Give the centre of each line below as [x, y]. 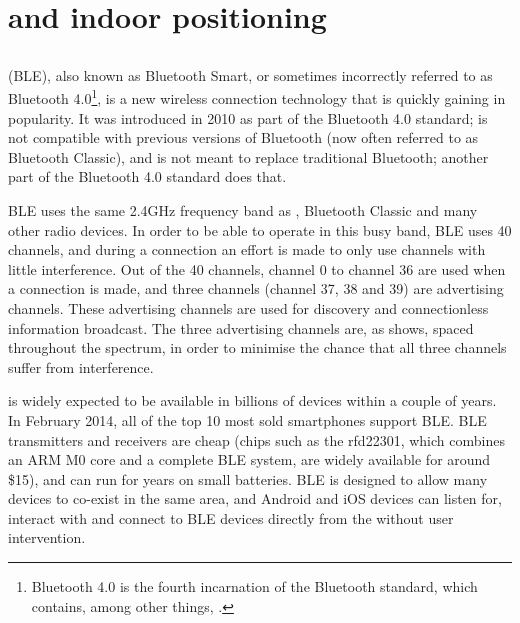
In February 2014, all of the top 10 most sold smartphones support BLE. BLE [247, 419]
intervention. [47, 537]
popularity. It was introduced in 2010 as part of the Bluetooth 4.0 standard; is [248, 117]
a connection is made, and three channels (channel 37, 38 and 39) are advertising [256, 288]
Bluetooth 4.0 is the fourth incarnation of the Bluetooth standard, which [254, 586]
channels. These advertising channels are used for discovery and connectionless [248, 307]
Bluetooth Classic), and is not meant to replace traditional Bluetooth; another [248, 156]
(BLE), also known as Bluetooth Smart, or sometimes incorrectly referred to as [250, 74]
